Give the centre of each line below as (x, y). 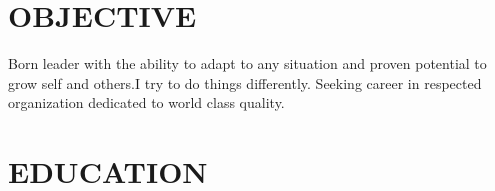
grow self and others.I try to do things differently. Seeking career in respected (245, 82)
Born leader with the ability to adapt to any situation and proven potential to (247, 63)
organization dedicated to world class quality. (146, 102)
